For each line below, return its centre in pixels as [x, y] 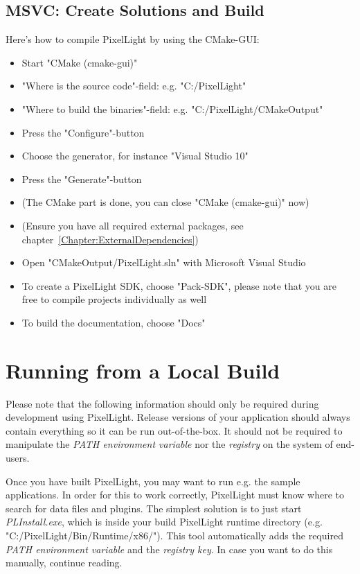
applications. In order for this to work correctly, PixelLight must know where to [175, 495]
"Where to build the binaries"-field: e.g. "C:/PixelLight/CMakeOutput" [172, 108]
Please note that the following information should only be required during [162, 403]
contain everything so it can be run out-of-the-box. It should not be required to [174, 430]
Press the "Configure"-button [83, 132]
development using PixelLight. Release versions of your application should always [178, 417]
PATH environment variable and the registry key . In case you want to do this [169, 549]
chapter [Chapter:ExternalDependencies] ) [110, 239]
